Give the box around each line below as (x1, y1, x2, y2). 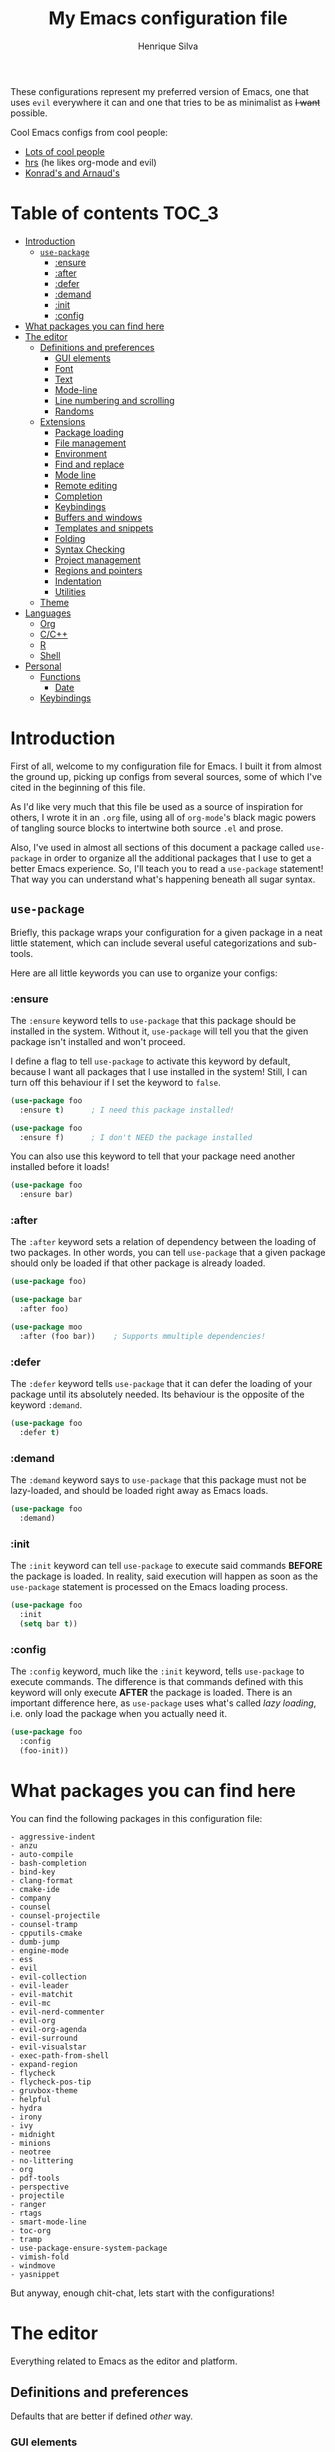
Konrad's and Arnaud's (24, 167, 120, 179)
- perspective (10, 2182, 70, 2192)
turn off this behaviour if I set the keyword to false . (10, 1076, 222, 1088)
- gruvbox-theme (10, 2085, 78, 2096)
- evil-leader (10, 1980, 70, 1991)
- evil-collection (10, 1972, 87, 1982)
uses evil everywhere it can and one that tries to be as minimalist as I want (10, 96, 321, 108)
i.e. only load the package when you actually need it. (10, 1708, 228, 1720)
